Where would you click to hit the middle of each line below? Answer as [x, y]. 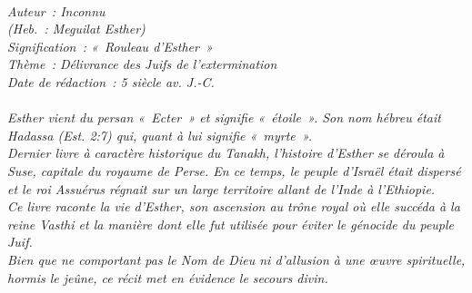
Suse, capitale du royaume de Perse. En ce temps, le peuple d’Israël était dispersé [234, 170]
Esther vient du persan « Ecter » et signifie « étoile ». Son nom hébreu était [224, 117]
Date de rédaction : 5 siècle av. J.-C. [111, 81]
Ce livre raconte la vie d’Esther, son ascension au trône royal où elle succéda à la [234, 206]
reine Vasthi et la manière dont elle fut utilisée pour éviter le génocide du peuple [231, 224]
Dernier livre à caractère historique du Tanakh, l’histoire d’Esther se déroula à [226, 153]
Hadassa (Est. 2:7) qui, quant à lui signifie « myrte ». [160, 135]
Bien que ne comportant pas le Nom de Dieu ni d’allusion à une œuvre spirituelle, [236, 259]
